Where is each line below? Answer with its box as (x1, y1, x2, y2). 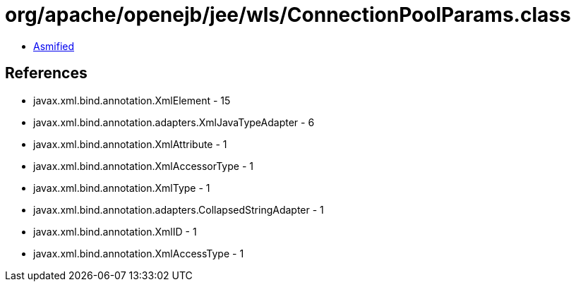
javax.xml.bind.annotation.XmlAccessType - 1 (33, 247, 244, 259)
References (5, 64, 88, 83)
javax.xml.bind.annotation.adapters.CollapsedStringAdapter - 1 (33, 203, 324, 216)
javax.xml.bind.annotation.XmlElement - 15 (33, 94, 231, 106)
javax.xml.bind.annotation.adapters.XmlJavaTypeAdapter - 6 (33, 116, 315, 128)
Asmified (33, 39, 75, 52)
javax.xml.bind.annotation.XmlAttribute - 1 (33, 138, 227, 150)
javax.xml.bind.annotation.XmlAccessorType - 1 (33, 159, 253, 172)
